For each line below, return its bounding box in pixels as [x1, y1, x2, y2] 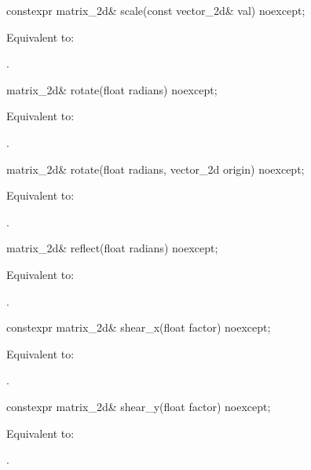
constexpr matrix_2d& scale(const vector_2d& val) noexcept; [6, 2, 306, 18]
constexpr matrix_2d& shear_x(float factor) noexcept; [6, 319, 271, 336]
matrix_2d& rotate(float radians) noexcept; [6, 81, 218, 97]
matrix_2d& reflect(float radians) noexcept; [6, 240, 218, 256]
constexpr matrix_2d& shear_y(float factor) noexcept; [6, 398, 271, 414]
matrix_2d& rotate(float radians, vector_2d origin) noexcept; [6, 160, 305, 177]
